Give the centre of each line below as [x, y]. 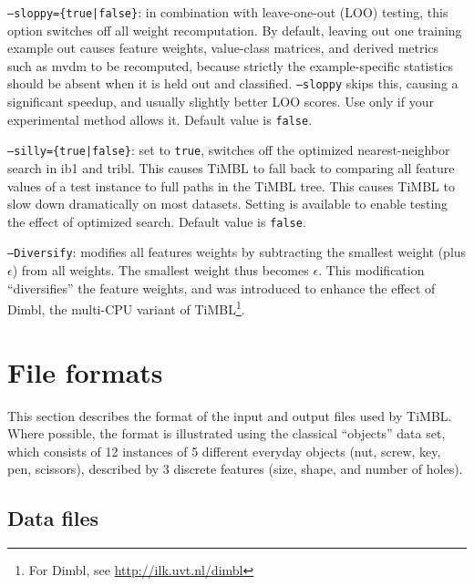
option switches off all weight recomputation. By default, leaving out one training [235, 30]
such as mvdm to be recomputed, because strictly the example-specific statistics [231, 65]
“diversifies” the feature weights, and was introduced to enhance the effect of [222, 288]
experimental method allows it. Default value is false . [160, 119]
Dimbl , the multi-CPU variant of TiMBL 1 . [126, 308]
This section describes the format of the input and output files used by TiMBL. [230, 415]
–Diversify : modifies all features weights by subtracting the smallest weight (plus [237, 252]
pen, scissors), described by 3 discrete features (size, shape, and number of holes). [235, 469]
